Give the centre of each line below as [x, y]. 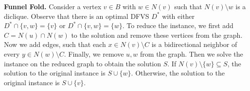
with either [179, 16]
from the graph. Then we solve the [192, 53]
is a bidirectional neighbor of [194, 44]
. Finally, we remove [94, 53]
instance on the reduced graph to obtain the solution [83, 63]
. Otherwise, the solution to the [178, 73]
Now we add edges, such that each [55, 44]
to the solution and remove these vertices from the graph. [157, 35]
